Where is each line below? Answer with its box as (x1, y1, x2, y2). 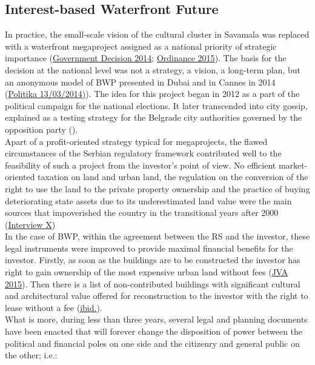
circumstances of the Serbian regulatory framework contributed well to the (5, 147, 282, 159)
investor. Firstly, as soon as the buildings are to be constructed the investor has (5, 253, 300, 266)
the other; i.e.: (5, 349, 58, 361)
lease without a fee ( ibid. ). (5, 301, 102, 313)
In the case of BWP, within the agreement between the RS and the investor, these (5, 230, 310, 243)
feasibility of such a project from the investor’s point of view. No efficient (5, 158, 276, 171)
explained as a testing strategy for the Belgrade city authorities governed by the (5, 111, 302, 124)
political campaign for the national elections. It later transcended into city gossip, (5, 99, 308, 112)
